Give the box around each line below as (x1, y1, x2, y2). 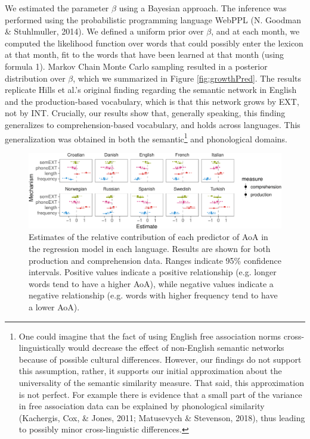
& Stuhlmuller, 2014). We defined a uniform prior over (5, 25, 204, 38)
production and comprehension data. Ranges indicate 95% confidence (29, 254, 281, 266)
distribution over (5, 71, 66, 84)
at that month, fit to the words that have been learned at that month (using (5, 48, 284, 61)
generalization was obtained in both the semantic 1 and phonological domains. (5, 130, 287, 145)
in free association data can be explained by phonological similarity (18, 400, 265, 412)
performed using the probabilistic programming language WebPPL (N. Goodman (5, 13, 301, 26)
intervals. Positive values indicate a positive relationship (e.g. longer (29, 266, 277, 278)
